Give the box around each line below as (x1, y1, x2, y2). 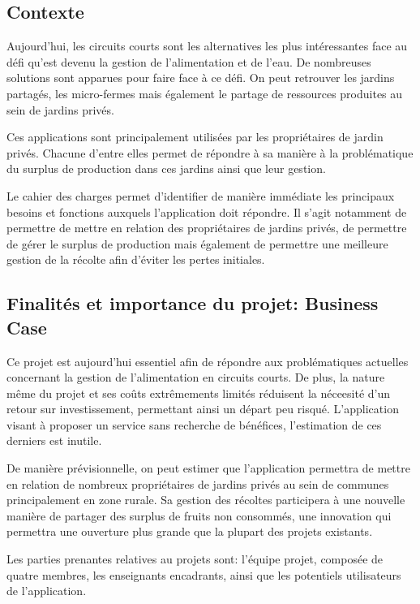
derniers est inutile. (6, 432, 102, 449)
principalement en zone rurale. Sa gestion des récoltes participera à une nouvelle (6, 491, 405, 508)
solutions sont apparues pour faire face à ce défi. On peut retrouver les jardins (6, 69, 395, 86)
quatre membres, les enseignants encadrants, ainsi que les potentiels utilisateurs (6, 566, 401, 583)
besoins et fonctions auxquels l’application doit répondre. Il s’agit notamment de (6, 203, 407, 220)
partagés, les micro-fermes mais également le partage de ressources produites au (6, 84, 403, 101)
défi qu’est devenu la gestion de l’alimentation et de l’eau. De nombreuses (6, 53, 371, 70)
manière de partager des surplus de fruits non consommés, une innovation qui (6, 507, 392, 524)
